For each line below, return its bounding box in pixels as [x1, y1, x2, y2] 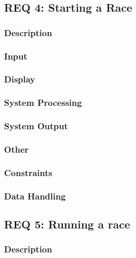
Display [4, 73, 36, 85]
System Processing [4, 96, 82, 109]
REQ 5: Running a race [4, 216, 130, 232]
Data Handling [4, 189, 66, 202]
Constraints [4, 166, 52, 179]
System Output [4, 120, 68, 132]
